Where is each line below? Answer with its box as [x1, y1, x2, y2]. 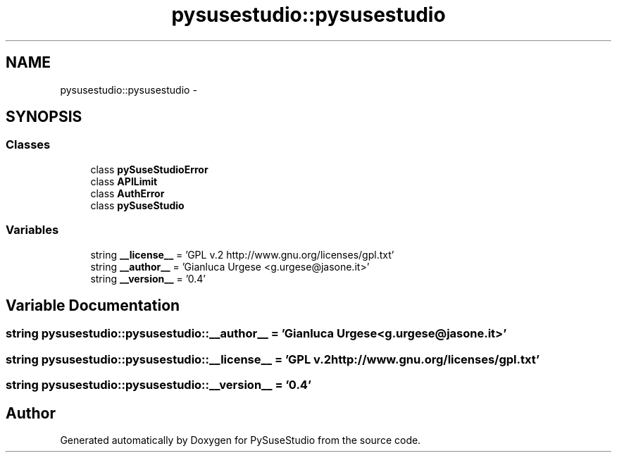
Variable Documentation [6, 296, 180, 314]
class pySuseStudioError [90, 163, 208, 175]
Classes [6, 137, 51, 152]
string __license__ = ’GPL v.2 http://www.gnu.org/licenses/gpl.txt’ [90, 248, 394, 261]
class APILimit [90, 175, 158, 187]
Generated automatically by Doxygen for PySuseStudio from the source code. [60, 434, 421, 446]
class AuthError [90, 187, 165, 199]
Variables [6, 223, 59, 237]
